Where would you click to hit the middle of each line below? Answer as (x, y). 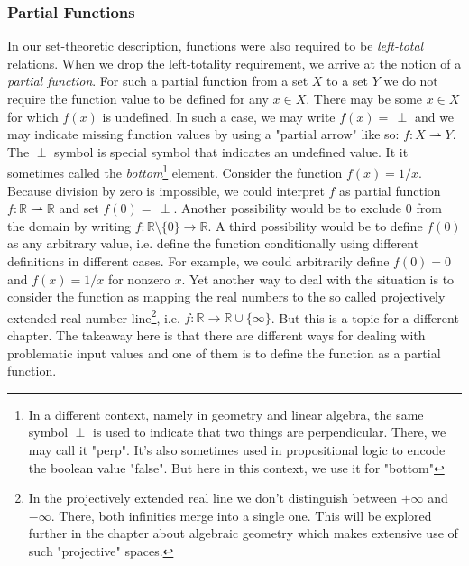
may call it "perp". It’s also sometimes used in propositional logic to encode (237, 450)
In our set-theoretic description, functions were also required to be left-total (216, 46)
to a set (348, 81)
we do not (411, 81)
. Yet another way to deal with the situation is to (318, 278)
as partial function (390, 190)
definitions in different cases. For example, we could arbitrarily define (198, 261)
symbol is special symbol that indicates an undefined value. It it (231, 151)
